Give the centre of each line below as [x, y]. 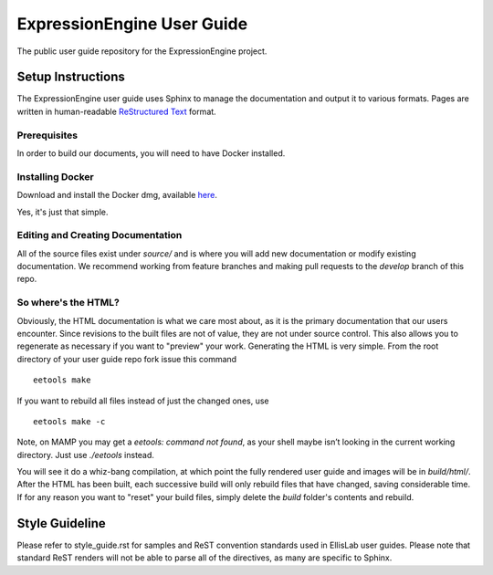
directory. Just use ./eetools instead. [86, 455]
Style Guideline [62, 523]
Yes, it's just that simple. [63, 212]
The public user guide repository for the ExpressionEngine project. [142, 51]
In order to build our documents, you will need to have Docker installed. [151, 153]
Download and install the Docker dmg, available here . [117, 195]
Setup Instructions [71, 77]
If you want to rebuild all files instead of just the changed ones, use [143, 401]
